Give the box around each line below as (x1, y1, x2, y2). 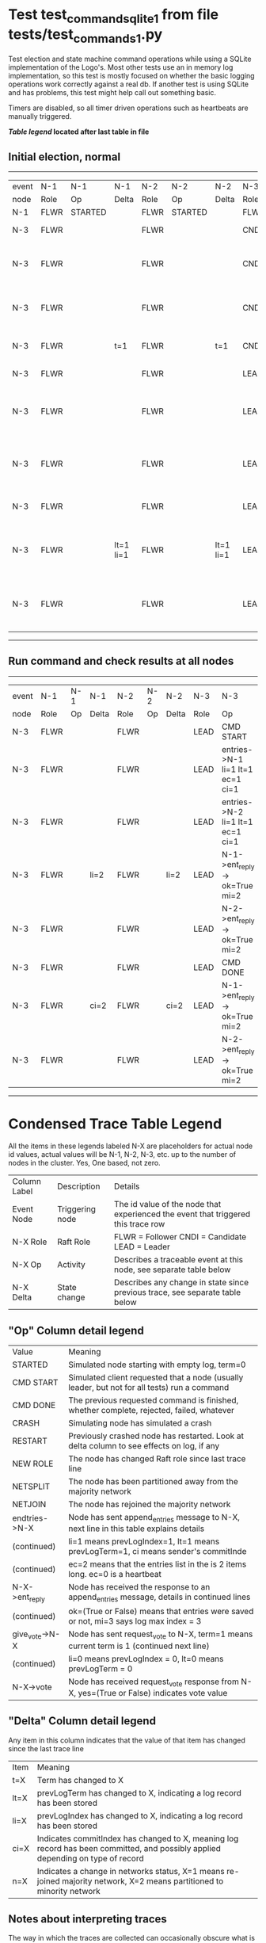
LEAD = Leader (113, 1242, 170, 1253)
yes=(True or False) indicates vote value (78, 1687, 228, 1698)
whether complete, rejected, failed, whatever (68, 1405, 235, 1415)
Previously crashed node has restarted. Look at (68, 1430, 244, 1441)
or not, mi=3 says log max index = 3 (68, 1616, 202, 1627)
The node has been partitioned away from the (68, 1476, 239, 1487)
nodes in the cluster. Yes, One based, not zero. (8, 1159, 161, 1168)
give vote (12, 1628, 42, 1641)
